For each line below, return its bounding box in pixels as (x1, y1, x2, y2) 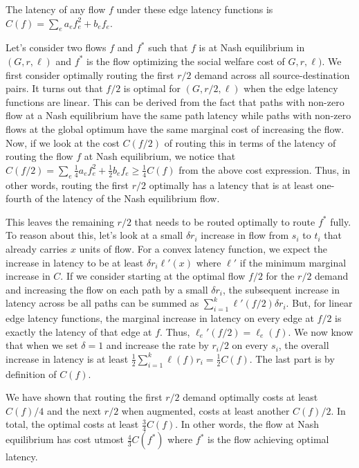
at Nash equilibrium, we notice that (84, 149, 236, 163)
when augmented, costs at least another (121, 403, 290, 417)
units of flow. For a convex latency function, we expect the (79, 241, 328, 255)
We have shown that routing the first (6, 390, 163, 404)
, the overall (278, 338, 329, 352)
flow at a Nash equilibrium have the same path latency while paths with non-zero (6, 108, 351, 123)
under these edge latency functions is (116, 2, 273, 16)
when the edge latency (243, 81, 338, 96)
